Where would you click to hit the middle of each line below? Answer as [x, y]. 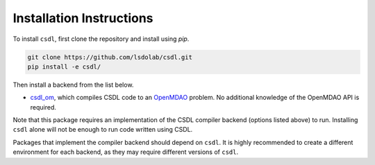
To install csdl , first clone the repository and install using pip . [101, 39]
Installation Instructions [83, 18]
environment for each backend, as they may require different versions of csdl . [126, 152]
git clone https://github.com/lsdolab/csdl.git [110, 57]
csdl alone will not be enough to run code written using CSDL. [103, 130]
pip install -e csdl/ [64, 67]
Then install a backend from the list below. [73, 85]
